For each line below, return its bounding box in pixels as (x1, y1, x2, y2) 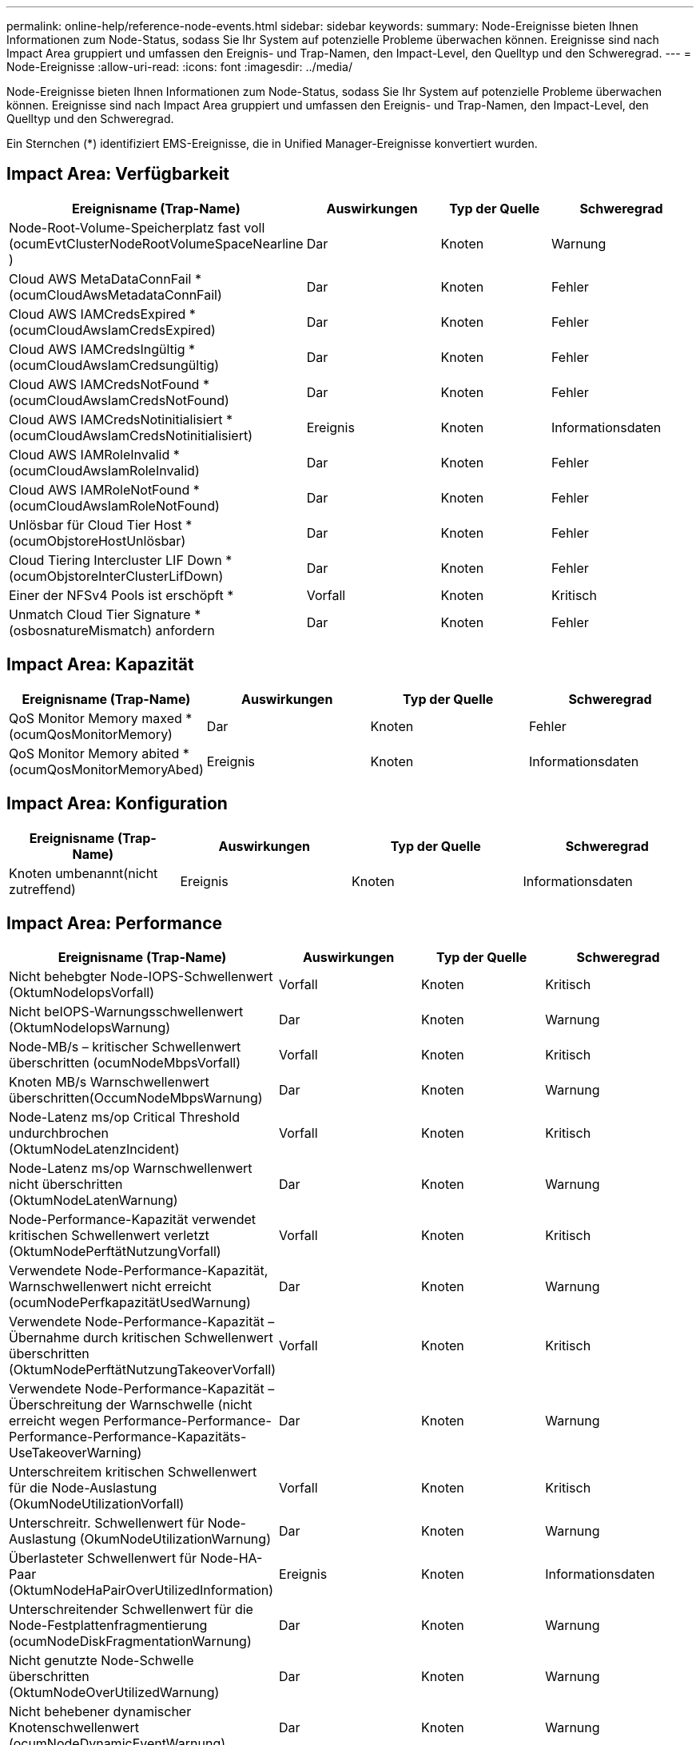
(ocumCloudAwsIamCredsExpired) (9, 321, 216, 338)
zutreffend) (9, 880, 76, 897)
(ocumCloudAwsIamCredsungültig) (9, 356, 220, 373)
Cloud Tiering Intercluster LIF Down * (9, 551, 233, 568)
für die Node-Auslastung (9, 1480, 157, 1497)
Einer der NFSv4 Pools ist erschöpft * (9, 586, 234, 603)
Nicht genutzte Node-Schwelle (9, 1652, 194, 1669)
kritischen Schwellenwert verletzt (9, 1227, 209, 1244)
